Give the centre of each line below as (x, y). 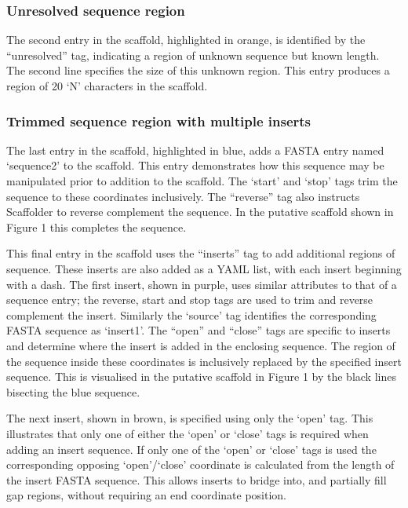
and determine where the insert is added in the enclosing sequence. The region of (201, 345)
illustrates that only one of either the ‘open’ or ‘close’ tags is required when (188, 433)
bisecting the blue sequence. (73, 391)
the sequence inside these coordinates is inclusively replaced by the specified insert (204, 361)
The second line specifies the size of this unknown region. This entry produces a (198, 70)
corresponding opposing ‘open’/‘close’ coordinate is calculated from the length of (200, 464)
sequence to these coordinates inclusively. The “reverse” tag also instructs (183, 196)
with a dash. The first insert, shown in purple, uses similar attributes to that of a (202, 284)
